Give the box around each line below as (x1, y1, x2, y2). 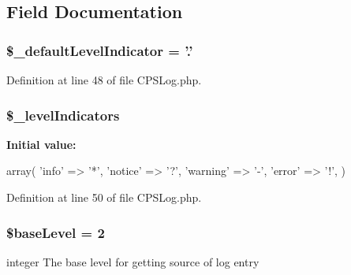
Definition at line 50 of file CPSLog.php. (6, 189, 202, 205)
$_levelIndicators (6, 105, 120, 124)
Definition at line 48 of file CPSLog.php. (6, 72, 202, 87)
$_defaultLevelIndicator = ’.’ (6, 40, 193, 60)
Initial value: (6, 136, 77, 152)
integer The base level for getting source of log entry (6, 253, 260, 269)
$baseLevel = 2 (6, 222, 105, 242)
